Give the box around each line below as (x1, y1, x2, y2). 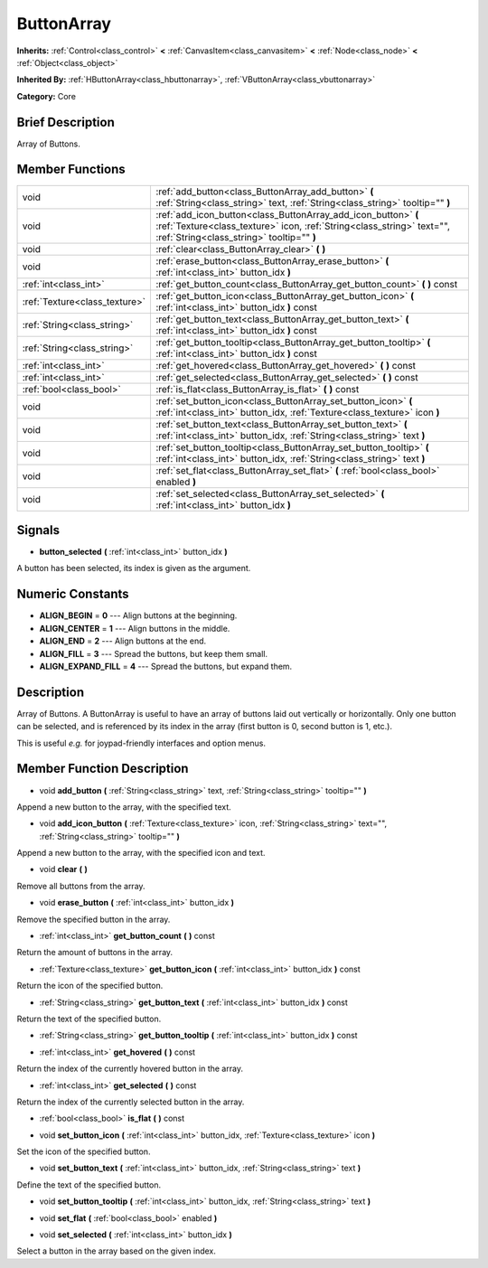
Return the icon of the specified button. (16, 981, 164, 991)
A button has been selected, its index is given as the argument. (16, 563, 251, 574)
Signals (16, 522, 61, 538)
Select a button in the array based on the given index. (16, 1245, 217, 1256)
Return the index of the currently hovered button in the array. (16, 1063, 244, 1075)
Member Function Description (16, 761, 189, 776)
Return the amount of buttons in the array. (16, 947, 174, 958)
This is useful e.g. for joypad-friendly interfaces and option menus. (16, 737, 267, 748)
